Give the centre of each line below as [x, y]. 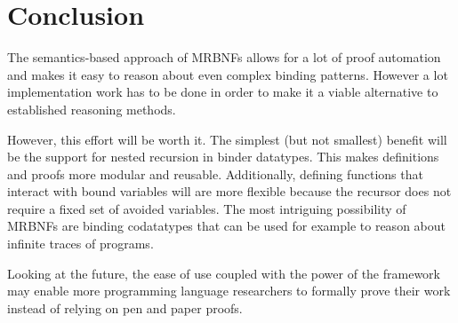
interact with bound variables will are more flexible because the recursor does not [229, 191]
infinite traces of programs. [80, 244]
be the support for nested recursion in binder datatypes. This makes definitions [223, 157]
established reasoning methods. [92, 109]
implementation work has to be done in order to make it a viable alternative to [223, 92]
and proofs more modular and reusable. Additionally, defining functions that [215, 173]
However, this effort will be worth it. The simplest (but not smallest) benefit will [227, 139]
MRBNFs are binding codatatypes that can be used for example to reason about [226, 226]
